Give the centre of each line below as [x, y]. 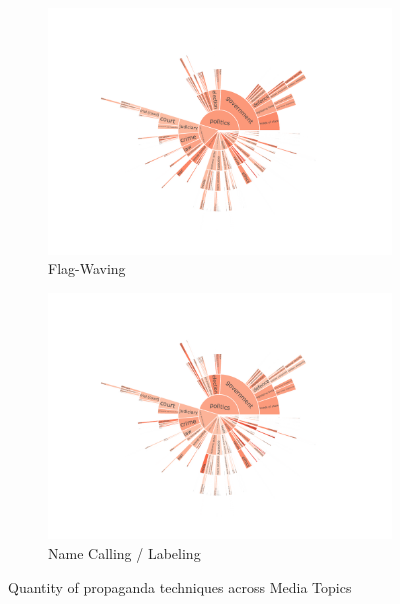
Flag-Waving [87, 268]
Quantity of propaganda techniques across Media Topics [180, 586]
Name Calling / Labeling [124, 552]
